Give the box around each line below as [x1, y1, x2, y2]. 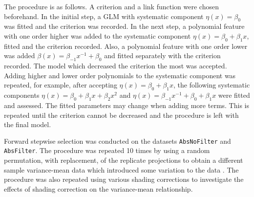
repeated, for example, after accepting [4, 80, 117, 90]
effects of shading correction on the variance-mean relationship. [4, 183, 193, 194]
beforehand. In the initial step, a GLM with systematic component [4, 11, 204, 21]
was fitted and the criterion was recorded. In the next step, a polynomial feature [4, 21, 245, 31]
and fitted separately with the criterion [104, 50, 221, 61]
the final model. [4, 119, 51, 130]
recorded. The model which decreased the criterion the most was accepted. [4, 61, 227, 71]
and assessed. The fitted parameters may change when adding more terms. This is [4, 100, 249, 110]
